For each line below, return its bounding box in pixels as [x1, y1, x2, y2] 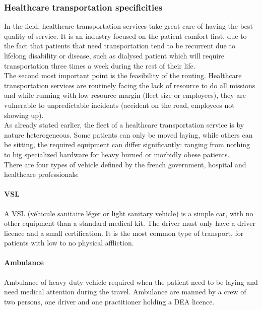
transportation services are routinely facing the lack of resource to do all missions [4, 80, 255, 90]
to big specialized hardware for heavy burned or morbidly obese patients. [4, 149, 230, 159]
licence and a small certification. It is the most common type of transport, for [4, 227, 244, 238]
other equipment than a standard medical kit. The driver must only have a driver [4, 218, 255, 228]
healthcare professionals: [4, 169, 79, 179]
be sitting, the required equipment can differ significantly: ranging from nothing [4, 139, 250, 150]
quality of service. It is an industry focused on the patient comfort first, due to [4, 30, 247, 41]
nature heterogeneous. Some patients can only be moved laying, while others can [4, 129, 253, 140]
